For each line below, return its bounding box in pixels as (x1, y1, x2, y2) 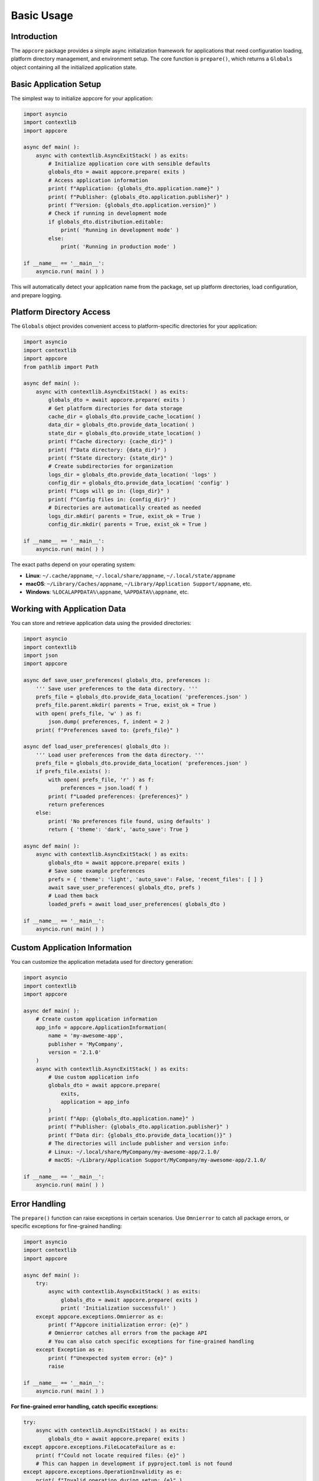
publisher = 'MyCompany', (48, 1040, 123, 1047)
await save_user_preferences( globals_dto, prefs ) (48, 884, 201, 891)
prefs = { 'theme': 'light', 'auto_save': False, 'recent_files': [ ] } (48, 876, 263, 883)
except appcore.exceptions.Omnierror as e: (35, 1313, 164, 1320)
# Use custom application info (48, 1074, 139, 1081)
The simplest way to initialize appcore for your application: (11, 95, 154, 102)
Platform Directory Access (11, 307, 110, 317)
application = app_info (60, 1099, 130, 1105)
